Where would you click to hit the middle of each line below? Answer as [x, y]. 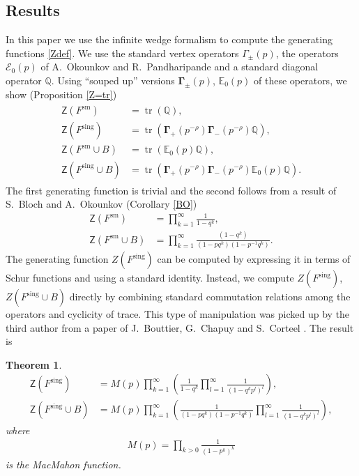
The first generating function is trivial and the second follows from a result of [171, 190]
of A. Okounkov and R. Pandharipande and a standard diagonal [179, 67]
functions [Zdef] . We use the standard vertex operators [122, 53]
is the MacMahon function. [63, 464]
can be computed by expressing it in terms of [254, 259]
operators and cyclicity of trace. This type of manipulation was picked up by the [178, 314]
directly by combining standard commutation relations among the [210, 297]
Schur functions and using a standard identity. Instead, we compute [150, 278]
